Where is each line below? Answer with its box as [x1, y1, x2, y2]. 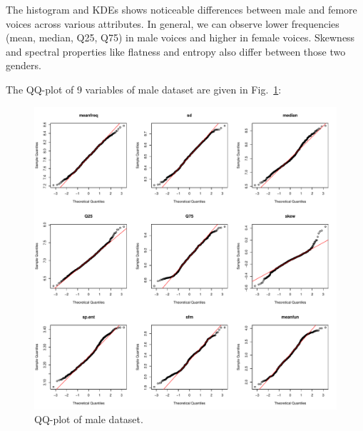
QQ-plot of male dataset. [34, 412, 143, 427]
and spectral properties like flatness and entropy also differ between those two [6, 44, 346, 59]
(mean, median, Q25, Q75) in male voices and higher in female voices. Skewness [6, 30, 355, 45]
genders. [6, 58, 41, 73]
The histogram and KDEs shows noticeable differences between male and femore [6, 2, 357, 16]
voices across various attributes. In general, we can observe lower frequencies [6, 16, 339, 31]
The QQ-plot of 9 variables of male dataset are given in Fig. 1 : [6, 81, 282, 96]
